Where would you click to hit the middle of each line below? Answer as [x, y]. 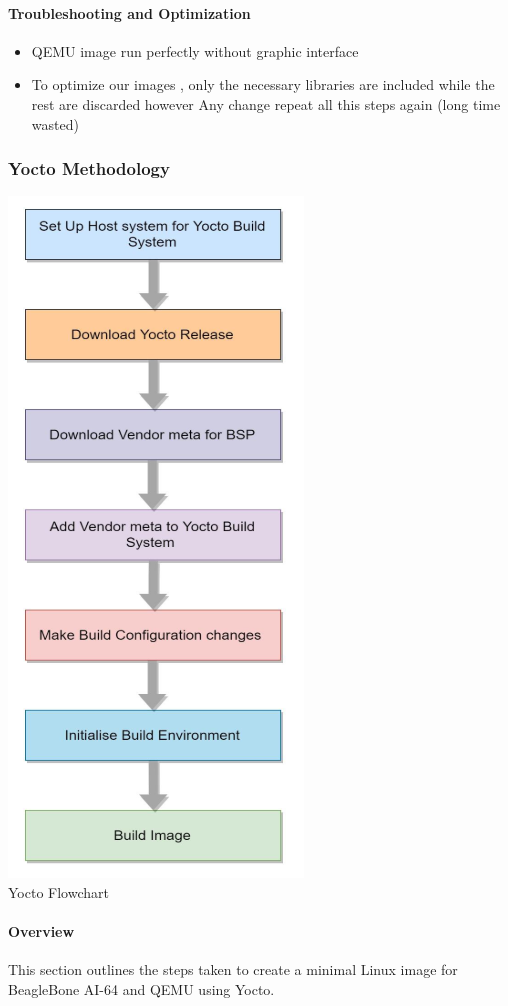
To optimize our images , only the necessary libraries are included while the [263, 84]
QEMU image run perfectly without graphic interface [195, 50]
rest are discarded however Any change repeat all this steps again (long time [266, 103]
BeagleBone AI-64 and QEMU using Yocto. [141, 988]
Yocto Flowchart [58, 891]
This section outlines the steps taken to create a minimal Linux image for [233, 969]
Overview [41, 931]
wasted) [55, 123]
